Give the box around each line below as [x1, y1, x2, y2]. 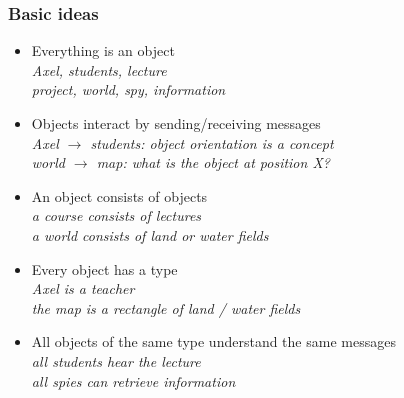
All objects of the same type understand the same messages [31, 331, 396, 352]
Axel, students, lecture [31, 59, 167, 80]
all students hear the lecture [31, 350, 201, 371]
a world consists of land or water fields [31, 224, 269, 245]
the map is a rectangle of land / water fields [31, 297, 301, 318]
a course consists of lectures [31, 205, 202, 226]
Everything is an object [31, 40, 175, 61]
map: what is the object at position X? [96, 152, 330, 173]
